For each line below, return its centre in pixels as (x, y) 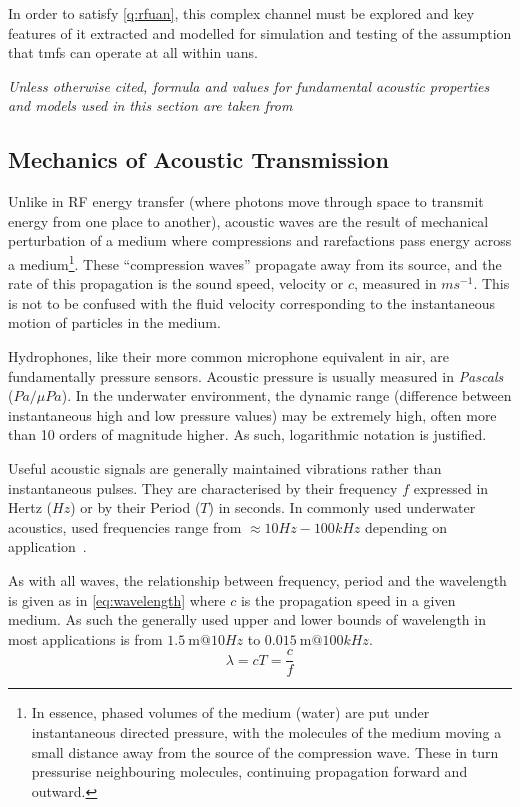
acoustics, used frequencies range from (125, 526)
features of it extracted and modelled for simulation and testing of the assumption (260, 32)
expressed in (451, 487)
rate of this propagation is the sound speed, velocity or (176, 283)
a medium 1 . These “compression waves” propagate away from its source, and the (255, 262)
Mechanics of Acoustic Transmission (198, 159)
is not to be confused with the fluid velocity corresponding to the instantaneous (251, 302)
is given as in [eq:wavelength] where (117, 599)
